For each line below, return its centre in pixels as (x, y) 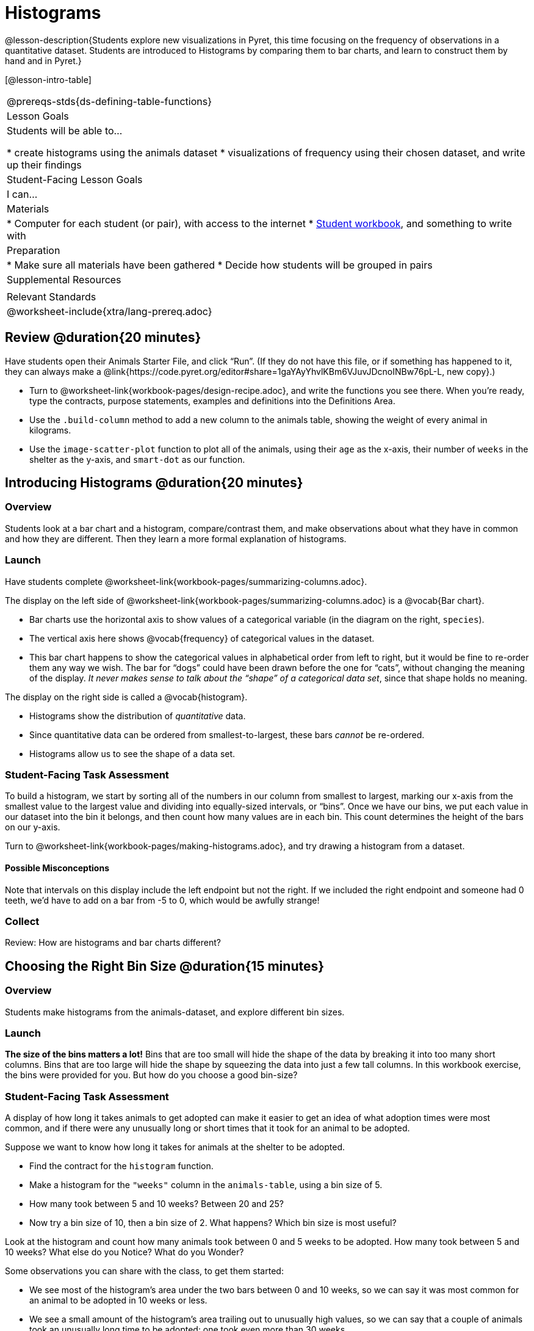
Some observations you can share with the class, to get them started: (144, 1271)
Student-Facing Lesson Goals (75, 179)
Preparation (34, 250)
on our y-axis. (33, 827)
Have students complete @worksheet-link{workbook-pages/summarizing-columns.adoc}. (186, 581)
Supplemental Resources (64, 279)
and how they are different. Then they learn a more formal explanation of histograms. (176, 539)
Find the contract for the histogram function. (121, 1166)
